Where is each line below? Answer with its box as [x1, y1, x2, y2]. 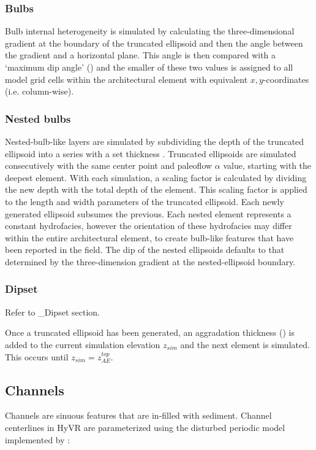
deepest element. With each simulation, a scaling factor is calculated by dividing [5, 171, 307, 184]
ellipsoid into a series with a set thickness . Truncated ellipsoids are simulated [5, 147, 296, 160]
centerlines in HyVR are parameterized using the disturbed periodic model [5, 421, 285, 433]
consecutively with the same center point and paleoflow [5, 159, 213, 172]
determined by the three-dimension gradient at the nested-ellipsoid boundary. [5, 255, 296, 268]
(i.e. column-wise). [5, 85, 74, 98]
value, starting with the [223, 159, 312, 172]
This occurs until [5, 350, 69, 363]
